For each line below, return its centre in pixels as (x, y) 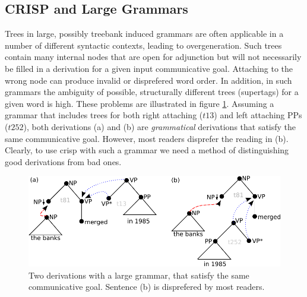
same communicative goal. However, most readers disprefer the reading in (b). (147, 138)
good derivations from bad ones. (63, 161)
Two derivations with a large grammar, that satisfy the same (139, 275)
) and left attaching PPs (258, 115)
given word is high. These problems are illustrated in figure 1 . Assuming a (140, 103)
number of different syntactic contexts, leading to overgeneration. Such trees (143, 45)
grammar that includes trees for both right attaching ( (104, 115)
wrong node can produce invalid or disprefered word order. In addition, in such (148, 80)
